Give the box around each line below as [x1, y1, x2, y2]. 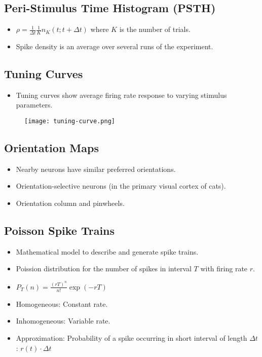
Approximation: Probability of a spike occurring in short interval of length [16, 332, 247, 343]
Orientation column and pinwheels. [16, 198, 125, 208]
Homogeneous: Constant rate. [16, 298, 108, 309]
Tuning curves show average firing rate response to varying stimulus [16, 89, 227, 100]
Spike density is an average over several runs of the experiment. [16, 41, 213, 52]
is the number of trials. [119, 24, 191, 34]
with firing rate [200, 263, 248, 274]
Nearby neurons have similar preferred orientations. [16, 163, 176, 174]
